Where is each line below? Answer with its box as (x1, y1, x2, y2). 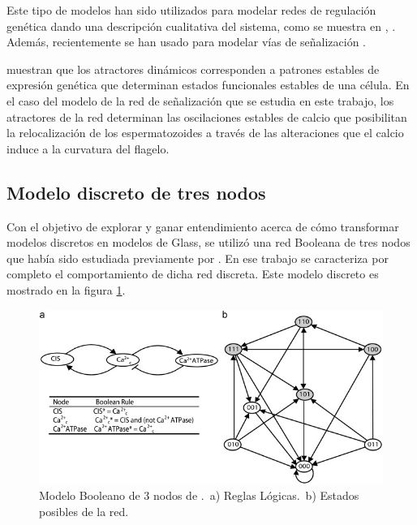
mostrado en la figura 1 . (6, 281, 126, 298)
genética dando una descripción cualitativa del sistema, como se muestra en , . (6, 17, 396, 34)
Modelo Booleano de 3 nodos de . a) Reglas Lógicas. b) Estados (39, 487, 359, 504)
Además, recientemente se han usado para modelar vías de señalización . (6, 33, 367, 50)
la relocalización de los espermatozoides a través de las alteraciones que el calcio (6, 124, 404, 141)
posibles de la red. (39, 502, 129, 519)
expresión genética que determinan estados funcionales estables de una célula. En (6, 76, 410, 93)
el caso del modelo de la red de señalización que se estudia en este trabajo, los (6, 92, 394, 109)
